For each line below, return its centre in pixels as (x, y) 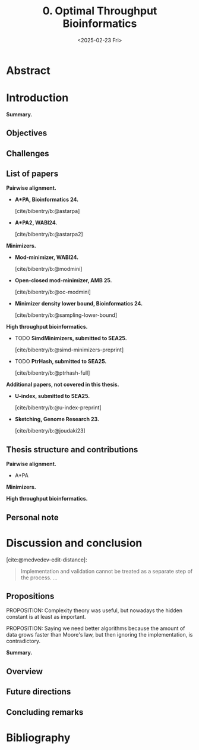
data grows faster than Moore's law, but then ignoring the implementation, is (99, 635)
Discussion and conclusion (74, 543)
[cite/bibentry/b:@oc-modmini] (53, 292)
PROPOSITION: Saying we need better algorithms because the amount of (96, 628)
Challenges (28, 153)
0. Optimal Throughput (100, 11)
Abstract (28, 70)
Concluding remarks (45, 712)
